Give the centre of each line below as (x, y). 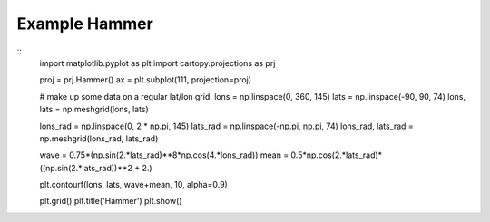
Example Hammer (85, 24)
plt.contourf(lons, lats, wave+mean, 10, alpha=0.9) (134, 185)
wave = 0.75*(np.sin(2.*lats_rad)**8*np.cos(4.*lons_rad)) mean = (164, 155)
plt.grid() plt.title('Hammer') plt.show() (111, 201)
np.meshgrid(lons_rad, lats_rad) (99, 138)
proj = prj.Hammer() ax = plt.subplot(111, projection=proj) (146, 80)
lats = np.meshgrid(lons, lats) (94, 110)
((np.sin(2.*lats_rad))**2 (86, 168)
